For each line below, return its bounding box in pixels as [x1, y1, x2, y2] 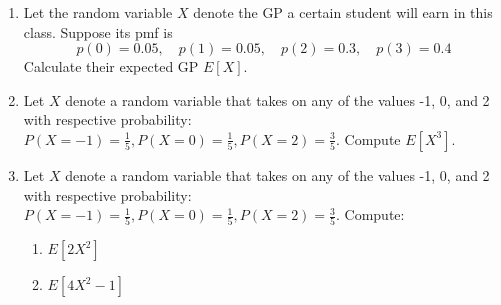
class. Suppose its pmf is [23, 21, 173, 42]
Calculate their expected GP [23, 56, 199, 77]
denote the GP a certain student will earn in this [193, 2, 493, 22]
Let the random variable [23, 2, 173, 22]
